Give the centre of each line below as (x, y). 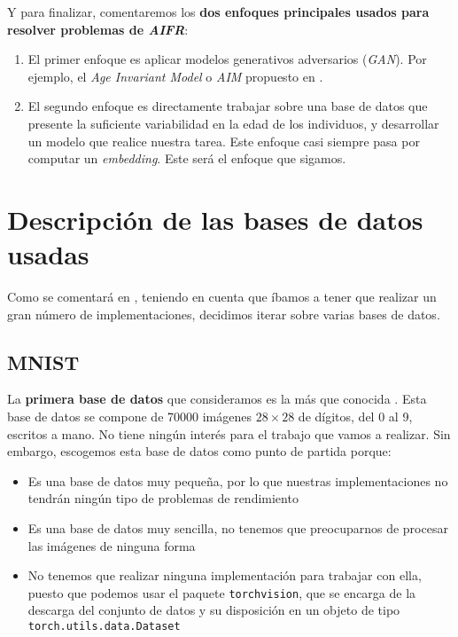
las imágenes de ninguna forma (112, 545)
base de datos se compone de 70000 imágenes (129, 417)
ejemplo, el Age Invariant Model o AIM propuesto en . (175, 76)
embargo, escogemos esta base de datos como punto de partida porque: (199, 451)
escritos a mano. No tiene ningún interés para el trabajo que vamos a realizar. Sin (229, 433)
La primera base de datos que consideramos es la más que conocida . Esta (217, 399)
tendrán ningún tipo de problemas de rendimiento (163, 498)
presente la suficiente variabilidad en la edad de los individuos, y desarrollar (233, 123)
